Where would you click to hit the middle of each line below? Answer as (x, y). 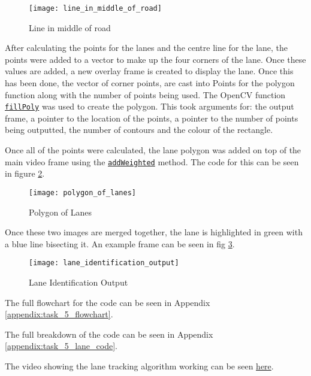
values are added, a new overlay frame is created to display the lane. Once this (149, 71)
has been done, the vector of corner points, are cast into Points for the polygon (150, 83)
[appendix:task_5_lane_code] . (61, 346)
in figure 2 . (25, 173)
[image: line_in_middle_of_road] (95, 8)
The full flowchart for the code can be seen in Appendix (108, 302)
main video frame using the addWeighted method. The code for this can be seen (152, 161)
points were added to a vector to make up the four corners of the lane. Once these (155, 59)
